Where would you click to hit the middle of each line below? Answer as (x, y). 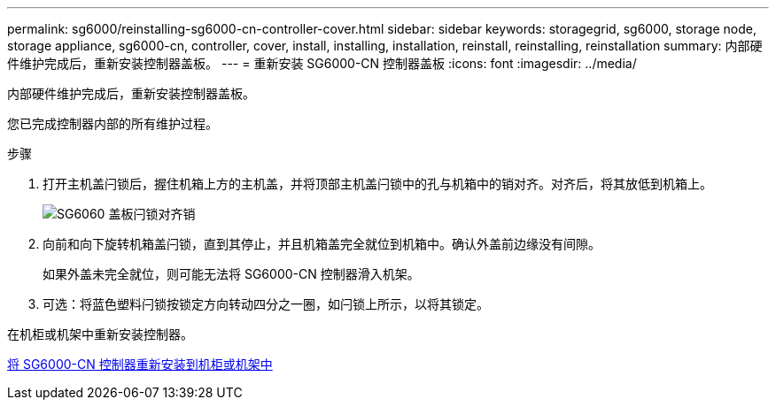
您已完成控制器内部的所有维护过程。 (113, 123)
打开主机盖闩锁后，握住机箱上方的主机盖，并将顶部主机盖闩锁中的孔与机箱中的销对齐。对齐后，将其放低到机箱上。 (377, 184)
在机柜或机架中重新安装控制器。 (100, 334)
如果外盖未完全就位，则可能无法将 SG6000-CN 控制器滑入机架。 (231, 274)
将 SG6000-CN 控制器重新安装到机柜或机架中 (140, 364)
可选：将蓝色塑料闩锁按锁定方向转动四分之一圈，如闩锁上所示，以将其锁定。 (266, 304)
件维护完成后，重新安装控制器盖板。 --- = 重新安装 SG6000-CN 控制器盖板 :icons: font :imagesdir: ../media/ (322, 63)
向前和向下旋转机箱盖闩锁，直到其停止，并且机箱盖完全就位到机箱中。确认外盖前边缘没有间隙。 (322, 244)
